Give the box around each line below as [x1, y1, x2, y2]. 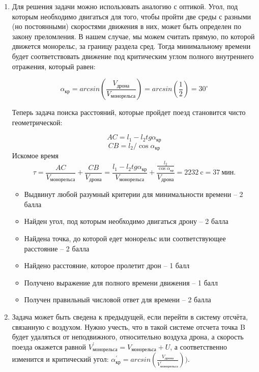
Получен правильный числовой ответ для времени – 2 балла [24, 294, 211, 305]
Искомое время [12, 150, 59, 161]
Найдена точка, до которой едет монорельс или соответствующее [24, 233, 226, 244]
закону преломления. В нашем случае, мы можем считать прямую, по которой [12, 31, 255, 41]
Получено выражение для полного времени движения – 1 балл [24, 277, 218, 288]
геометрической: [12, 117, 63, 127]
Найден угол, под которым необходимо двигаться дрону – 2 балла [24, 216, 228, 226]
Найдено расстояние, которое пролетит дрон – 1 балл [24, 260, 190, 271]
